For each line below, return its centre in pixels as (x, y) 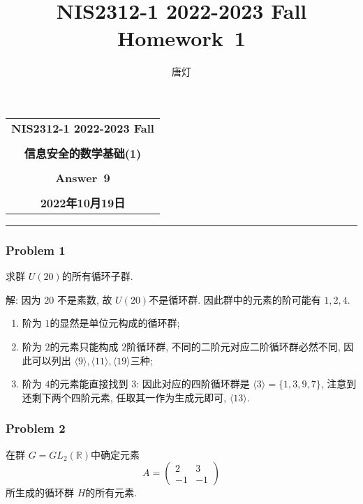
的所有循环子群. (97, 276)
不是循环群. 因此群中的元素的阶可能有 (235, 299)
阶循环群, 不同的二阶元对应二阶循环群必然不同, (234, 346)
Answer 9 (83, 177)
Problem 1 (36, 250)
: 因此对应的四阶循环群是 (193, 384)
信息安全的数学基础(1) (83, 153)
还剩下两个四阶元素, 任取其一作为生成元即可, (124, 397)
